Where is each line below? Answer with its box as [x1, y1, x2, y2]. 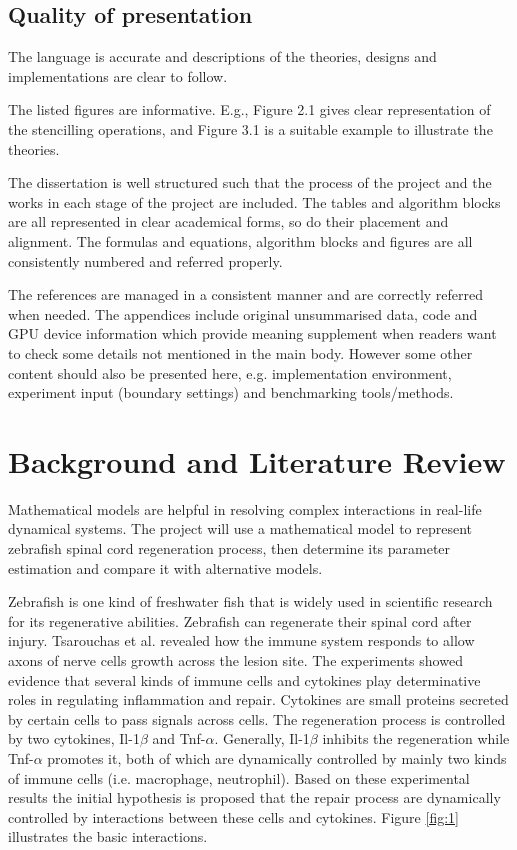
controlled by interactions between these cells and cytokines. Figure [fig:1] [8, 806, 459, 827]
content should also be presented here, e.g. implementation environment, [8, 362, 452, 383]
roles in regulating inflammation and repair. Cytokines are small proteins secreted [8, 689, 509, 710]
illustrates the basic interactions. [8, 826, 208, 847]
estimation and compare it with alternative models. [8, 557, 323, 578]
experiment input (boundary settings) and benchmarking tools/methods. [8, 382, 454, 403]
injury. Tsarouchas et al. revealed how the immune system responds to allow [8, 630, 475, 651]
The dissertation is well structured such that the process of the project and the [8, 172, 492, 193]
